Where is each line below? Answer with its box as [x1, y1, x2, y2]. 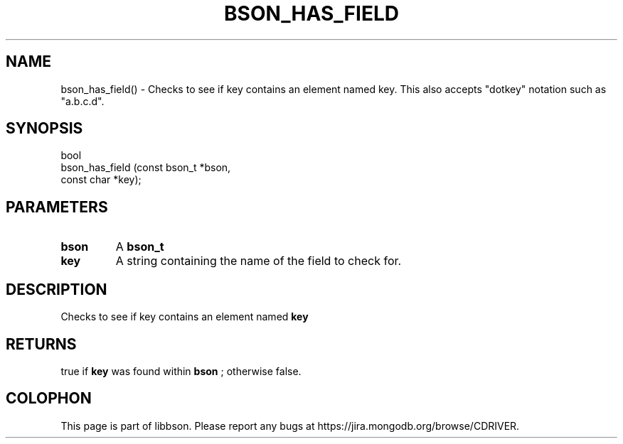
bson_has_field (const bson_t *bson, [60, 161, 231, 174]
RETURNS [6, 335, 77, 353]
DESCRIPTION [6, 280, 107, 298]
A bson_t [115, 239, 164, 254]
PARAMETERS [6, 197, 108, 216]
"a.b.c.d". [60, 94, 105, 107]
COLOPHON [6, 389, 92, 408]
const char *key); [60, 173, 142, 186]
